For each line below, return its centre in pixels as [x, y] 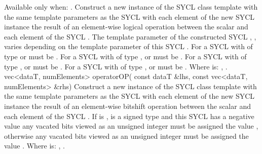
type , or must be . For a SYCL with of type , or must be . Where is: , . [116, 66]
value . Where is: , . [34, 146]
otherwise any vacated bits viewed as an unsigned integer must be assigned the [126, 136]
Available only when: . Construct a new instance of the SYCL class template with [131, 7]
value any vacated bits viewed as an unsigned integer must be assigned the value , [131, 126]
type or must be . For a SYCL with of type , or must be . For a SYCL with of [125, 56]
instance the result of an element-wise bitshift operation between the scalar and [127, 106]
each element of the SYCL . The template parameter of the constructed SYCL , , [130, 36]
